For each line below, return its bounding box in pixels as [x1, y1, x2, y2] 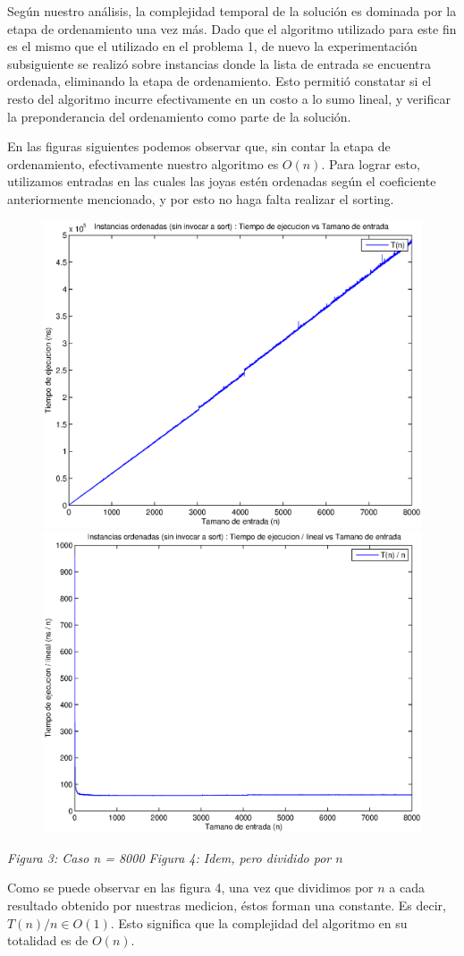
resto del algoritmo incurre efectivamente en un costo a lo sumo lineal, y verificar [7, 89, 451, 107]
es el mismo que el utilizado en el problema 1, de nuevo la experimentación [7, 37, 418, 55]
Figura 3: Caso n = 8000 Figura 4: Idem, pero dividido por [7, 848, 332, 866]
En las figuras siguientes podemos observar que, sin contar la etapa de [7, 137, 391, 156]
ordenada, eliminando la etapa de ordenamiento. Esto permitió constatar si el [7, 72, 432, 90]
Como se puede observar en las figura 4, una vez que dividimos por [7, 878, 374, 897]
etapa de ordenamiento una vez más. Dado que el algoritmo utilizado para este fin [7, 19, 457, 38]
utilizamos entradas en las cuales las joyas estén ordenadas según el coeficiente [7, 172, 436, 191]
